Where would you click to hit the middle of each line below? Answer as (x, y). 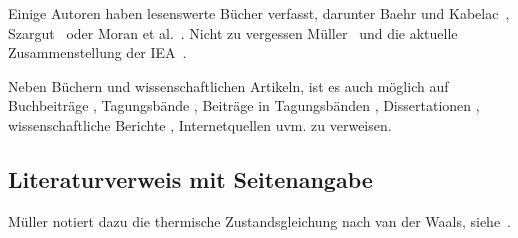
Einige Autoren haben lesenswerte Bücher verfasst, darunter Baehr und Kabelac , (259, 13)
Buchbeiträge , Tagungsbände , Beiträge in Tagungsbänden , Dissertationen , (244, 105)
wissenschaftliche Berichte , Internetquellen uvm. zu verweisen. (200, 124)
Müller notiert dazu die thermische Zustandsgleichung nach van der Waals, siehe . (260, 220)
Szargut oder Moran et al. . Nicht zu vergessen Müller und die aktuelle (233, 32)
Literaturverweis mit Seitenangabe (190, 178)
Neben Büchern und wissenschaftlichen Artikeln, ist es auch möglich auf (228, 85)
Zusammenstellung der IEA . (97, 52)
